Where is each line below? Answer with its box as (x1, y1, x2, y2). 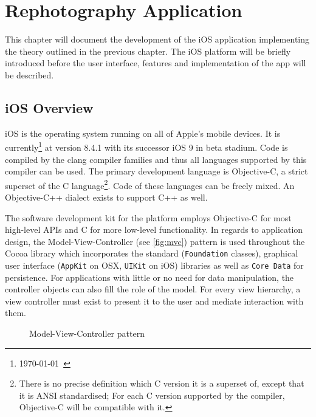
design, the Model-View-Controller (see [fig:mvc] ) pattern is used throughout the (5, 235, 305, 247)
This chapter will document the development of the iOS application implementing (5, 33, 310, 46)
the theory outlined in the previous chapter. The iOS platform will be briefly (5, 44, 291, 57)
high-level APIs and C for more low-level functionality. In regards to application (5, 223, 303, 236)
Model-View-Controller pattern (29, 327, 145, 340)
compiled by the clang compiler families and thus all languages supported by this (5, 153, 307, 165)
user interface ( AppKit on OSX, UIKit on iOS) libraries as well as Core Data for (5, 259, 304, 272)
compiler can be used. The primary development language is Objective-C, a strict (5, 165, 308, 177)
